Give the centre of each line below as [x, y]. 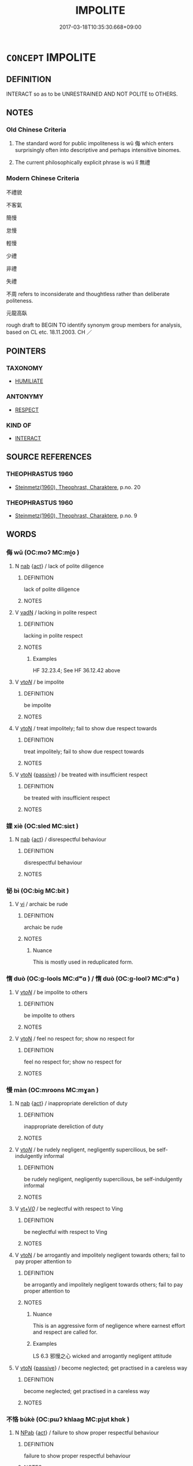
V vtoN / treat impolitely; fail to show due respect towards [86, 728]
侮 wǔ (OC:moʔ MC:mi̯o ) [43, 553]
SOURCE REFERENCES [49, 457]
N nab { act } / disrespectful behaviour [60, 839]
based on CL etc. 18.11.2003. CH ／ [49, 332]
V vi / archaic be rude [41, 904]
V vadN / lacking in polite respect [56, 612]
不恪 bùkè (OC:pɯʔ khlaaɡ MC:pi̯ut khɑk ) [68, 1419]
